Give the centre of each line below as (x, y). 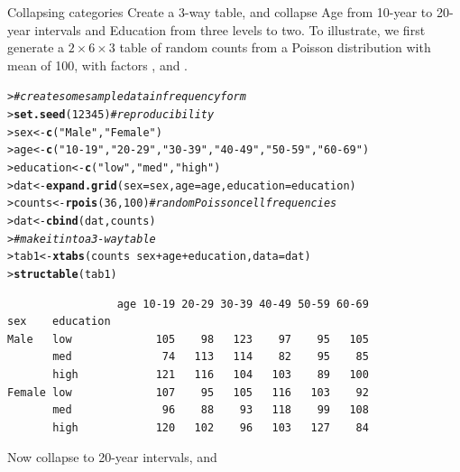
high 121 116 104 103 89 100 (211, 374)
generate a (36, 47)
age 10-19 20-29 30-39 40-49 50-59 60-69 (243, 304)
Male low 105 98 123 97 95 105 (188, 339)
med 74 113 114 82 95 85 (211, 357)
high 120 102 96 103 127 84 (211, 427)
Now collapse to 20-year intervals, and (112, 457)
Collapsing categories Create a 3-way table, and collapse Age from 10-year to (220, 12)
